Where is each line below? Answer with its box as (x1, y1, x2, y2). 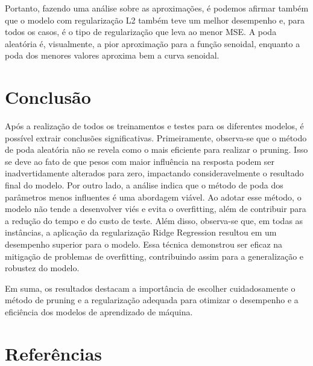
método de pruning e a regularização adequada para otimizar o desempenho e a (5, 294, 299, 306)
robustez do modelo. (5, 262, 80, 274)
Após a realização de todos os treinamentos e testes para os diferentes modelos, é (5, 120, 304, 132)
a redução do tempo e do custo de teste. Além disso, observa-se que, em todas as (5, 214, 303, 226)
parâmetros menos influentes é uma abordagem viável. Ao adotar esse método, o (5, 190, 302, 203)
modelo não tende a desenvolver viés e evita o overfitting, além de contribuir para (5, 202, 306, 215)
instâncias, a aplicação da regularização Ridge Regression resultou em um (5, 226, 277, 239)
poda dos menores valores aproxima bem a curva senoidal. (5, 49, 220, 62)
